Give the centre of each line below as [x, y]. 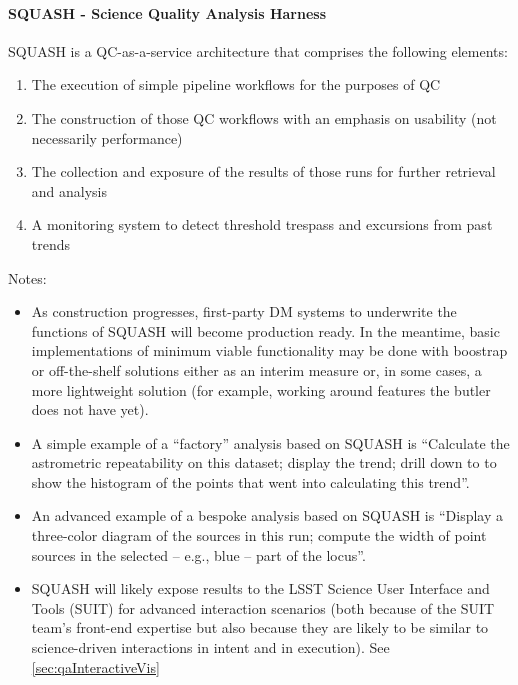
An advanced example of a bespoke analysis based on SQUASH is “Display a [267, 515]
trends [51, 243]
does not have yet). [90, 409]
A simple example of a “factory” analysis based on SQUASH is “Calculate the [270, 442]
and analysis [69, 190]
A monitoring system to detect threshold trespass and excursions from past [262, 224]
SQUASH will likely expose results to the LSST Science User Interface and [260, 588]
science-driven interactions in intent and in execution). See [210, 647]
